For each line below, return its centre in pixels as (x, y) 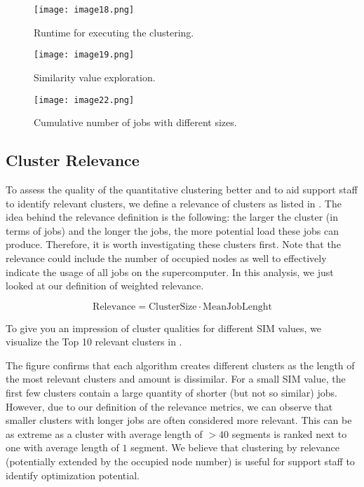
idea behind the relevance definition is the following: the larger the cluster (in (172, 217)
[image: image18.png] (84, 10)
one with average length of (62, 447)
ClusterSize (173, 307)
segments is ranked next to (289, 433)
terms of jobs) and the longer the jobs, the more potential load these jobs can (172, 230)
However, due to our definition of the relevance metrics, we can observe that (169, 406)
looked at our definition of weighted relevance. (105, 286)
